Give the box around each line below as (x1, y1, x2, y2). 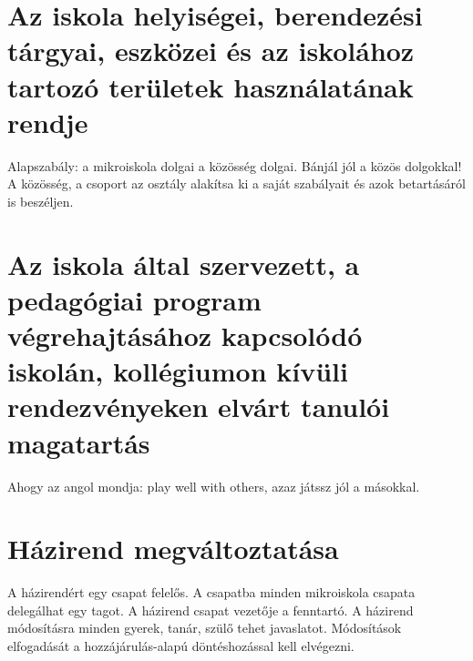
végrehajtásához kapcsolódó (7, 317, 363, 354)
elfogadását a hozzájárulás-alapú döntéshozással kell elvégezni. (7, 636, 355, 656)
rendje (7, 103, 88, 140)
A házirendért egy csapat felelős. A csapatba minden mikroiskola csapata (7, 583, 416, 602)
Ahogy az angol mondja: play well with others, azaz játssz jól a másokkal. (7, 476, 420, 495)
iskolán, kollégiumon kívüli (7, 352, 348, 390)
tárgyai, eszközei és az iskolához (7, 32, 415, 69)
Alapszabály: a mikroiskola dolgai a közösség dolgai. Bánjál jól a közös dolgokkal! (7, 156, 462, 175)
